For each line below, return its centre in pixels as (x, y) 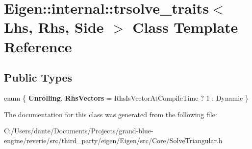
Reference (38, 46)
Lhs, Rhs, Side (54, 27)
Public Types (38, 77)
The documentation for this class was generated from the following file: (111, 114)
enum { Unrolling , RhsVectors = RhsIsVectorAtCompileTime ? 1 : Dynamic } (126, 97)
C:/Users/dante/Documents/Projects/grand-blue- (79, 131)
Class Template (185, 27)
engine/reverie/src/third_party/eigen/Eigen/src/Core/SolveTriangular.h (113, 140)
